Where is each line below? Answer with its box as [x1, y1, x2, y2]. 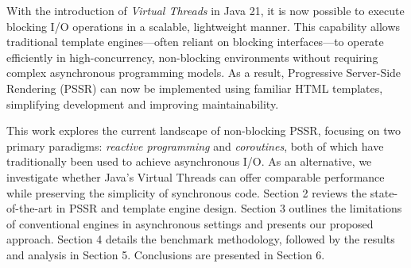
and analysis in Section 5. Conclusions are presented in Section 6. [6, 246, 325, 262]
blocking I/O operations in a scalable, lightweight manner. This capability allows [6, 17, 401, 34]
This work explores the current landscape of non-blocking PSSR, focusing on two [6, 122, 401, 139]
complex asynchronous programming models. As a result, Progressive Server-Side [6, 64, 401, 81]
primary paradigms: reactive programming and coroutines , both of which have [6, 137, 384, 154]
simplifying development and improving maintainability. [6, 95, 279, 112]
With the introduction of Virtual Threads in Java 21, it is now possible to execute [6, 2, 405, 18]
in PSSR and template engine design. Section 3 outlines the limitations [56, 200, 402, 216]
